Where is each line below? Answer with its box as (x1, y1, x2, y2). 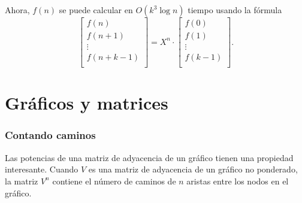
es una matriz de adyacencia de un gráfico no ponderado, (88, 163, 298, 175)
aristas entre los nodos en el (186, 174, 289, 187)
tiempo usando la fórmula (188, 4, 282, 16)
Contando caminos (5, 128, 96, 143)
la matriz (5, 174, 38, 187)
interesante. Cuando (5, 163, 78, 175)
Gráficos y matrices (5, 90, 168, 115)
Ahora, (5, 4, 30, 16)
